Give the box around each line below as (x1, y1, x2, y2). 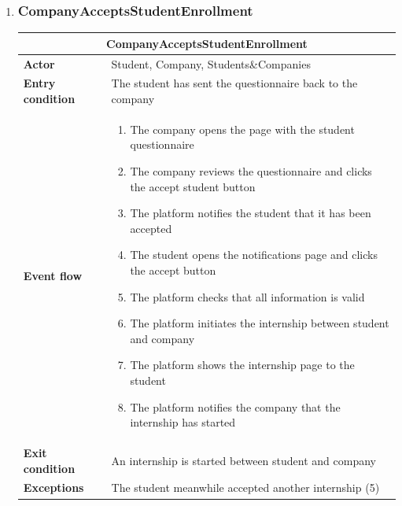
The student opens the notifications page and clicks (130, 246, 378, 263)
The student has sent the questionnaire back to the (111, 75, 358, 91)
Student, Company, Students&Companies (111, 55, 311, 72)
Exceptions (23, 479, 84, 496)
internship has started (130, 414, 236, 430)
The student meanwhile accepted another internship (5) (111, 479, 380, 496)
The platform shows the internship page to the (130, 356, 355, 373)
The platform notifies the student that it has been (130, 205, 371, 221)
